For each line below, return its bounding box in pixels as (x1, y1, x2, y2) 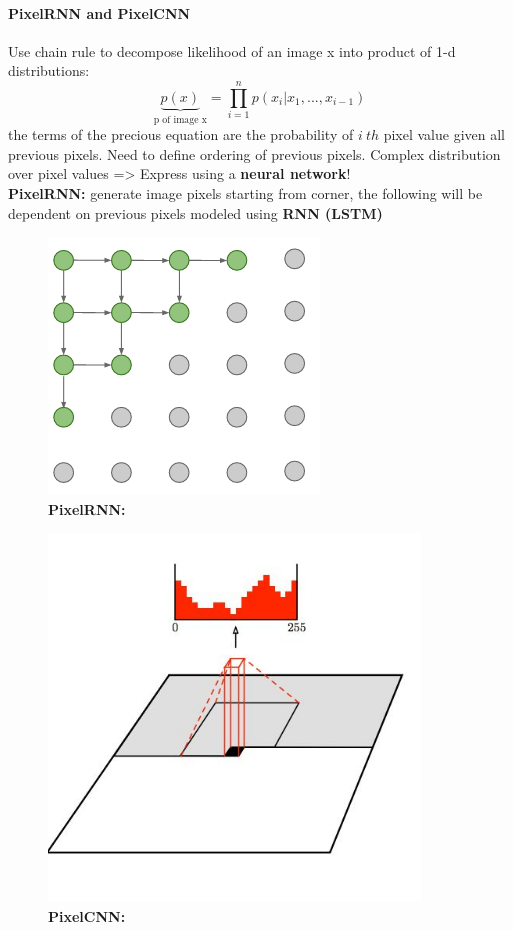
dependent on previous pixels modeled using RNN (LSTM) (8, 202, 383, 223)
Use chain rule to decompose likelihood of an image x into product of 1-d (8, 40, 456, 61)
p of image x (153, 114, 207, 125)
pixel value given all (383, 124, 506, 145)
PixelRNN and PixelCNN (8, 2, 191, 23)
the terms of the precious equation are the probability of (8, 124, 354, 145)
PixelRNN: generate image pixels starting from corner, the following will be (8, 183, 483, 203)
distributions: (8, 60, 90, 81)
